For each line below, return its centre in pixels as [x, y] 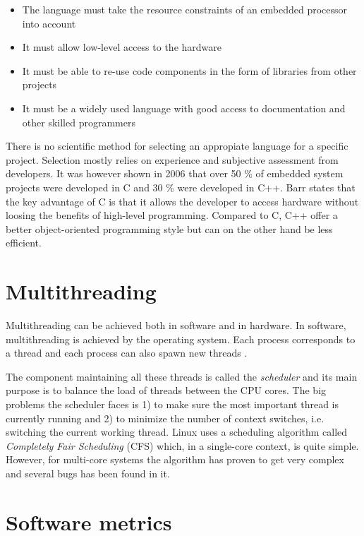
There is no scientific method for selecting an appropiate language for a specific [177, 146]
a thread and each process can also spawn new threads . [127, 353]
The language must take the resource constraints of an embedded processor [185, 9]
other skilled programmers [79, 122]
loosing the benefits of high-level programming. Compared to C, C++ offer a [172, 215]
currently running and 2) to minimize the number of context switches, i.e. [165, 418]
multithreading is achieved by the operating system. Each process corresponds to [181, 339]
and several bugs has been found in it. [88, 473]
